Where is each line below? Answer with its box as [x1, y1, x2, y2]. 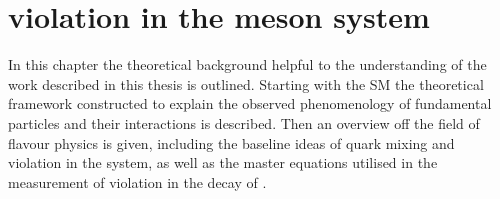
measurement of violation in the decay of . [8, 171, 267, 192]
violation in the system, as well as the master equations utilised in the [8, 152, 438, 173]
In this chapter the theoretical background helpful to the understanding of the [8, 54, 487, 75]
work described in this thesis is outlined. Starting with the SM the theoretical [8, 73, 484, 94]
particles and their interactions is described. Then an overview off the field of [8, 112, 480, 133]
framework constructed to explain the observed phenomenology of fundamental [8, 93, 492, 114]
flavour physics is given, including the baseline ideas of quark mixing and [8, 132, 455, 153]
